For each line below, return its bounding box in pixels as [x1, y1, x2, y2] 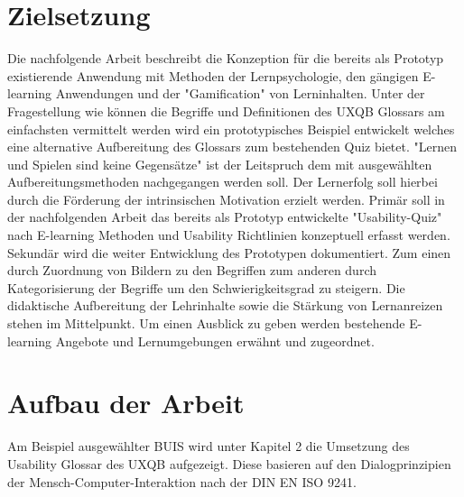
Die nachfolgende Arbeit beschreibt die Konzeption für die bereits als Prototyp [7, 49, 444, 68]
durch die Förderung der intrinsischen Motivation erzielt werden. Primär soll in [7, 189, 445, 208]
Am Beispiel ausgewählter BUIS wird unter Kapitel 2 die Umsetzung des [7, 437, 410, 456]
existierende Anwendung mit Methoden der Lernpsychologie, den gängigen [7, 66, 419, 85]
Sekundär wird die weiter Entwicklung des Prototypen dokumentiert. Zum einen [7, 243, 451, 262]
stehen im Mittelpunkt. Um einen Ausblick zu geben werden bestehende [7, 314, 405, 333]
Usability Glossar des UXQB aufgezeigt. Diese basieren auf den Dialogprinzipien [7, 454, 451, 473]
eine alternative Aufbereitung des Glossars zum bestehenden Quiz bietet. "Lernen [7, 137, 458, 156]
